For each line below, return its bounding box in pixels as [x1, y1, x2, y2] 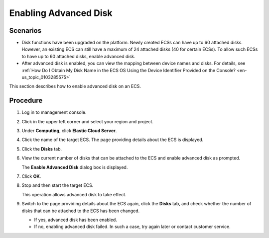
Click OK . [21, 173, 41, 179]
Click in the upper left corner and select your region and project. [21, 118, 154, 124]
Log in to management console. [21, 109, 87, 115]
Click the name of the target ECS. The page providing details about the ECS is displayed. [21, 137, 204, 143]
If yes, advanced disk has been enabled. [34, 217, 117, 223]
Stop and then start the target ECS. [21, 182, 94, 188]
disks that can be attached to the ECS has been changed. [21, 208, 140, 214]
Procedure [9, 96, 43, 105]
